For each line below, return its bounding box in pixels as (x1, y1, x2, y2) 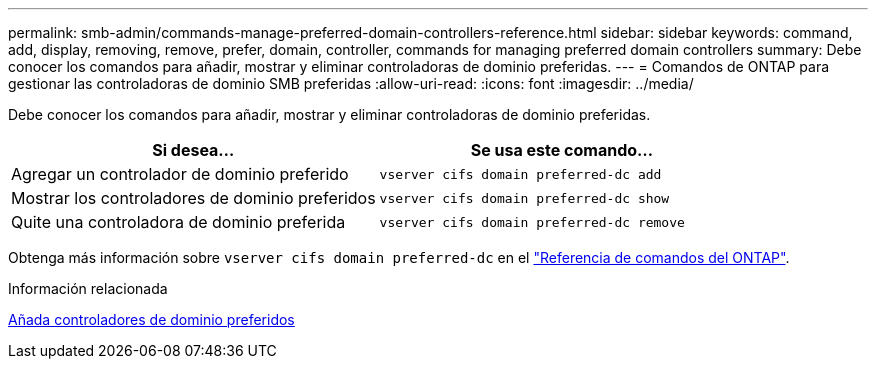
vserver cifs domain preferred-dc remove (379, 214, 685, 230)
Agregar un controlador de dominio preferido (11, 164, 349, 184)
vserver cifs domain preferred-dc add (379, 166, 662, 182)
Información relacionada (8, 280, 168, 297)
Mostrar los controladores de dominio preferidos (11, 188, 376, 208)
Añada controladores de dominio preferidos (8, 311, 295, 328)
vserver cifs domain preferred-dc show (379, 190, 670, 206)
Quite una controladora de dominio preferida (11, 212, 346, 232)
